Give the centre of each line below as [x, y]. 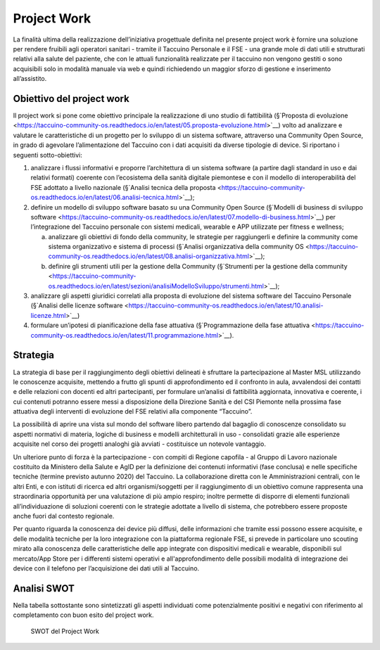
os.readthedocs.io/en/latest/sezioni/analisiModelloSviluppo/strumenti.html [156, 286]
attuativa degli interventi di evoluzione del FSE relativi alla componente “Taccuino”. [133, 412]
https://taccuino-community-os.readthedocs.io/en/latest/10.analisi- [226, 305]
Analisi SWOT [44, 588]
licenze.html [48, 315]
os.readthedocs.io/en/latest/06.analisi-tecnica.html [105, 198]
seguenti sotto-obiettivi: [47, 155]
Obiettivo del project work [71, 98]
